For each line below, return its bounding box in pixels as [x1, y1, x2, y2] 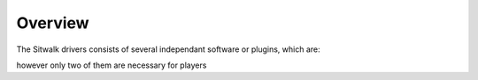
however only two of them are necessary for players [16, 60, 207, 70]
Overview [16, 13, 89, 33]
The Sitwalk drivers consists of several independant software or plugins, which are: [16, 44, 320, 55]
